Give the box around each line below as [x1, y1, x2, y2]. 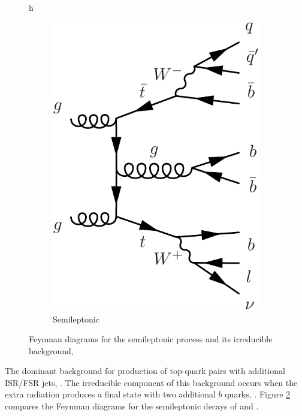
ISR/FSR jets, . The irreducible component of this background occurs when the [5, 376, 298, 388]
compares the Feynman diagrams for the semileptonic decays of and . [5, 400, 259, 412]
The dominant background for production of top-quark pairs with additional [5, 364, 285, 377]
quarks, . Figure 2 [225, 388, 291, 400]
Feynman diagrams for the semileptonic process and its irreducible [29, 333, 273, 345]
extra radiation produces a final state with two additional [5, 388, 216, 400]
